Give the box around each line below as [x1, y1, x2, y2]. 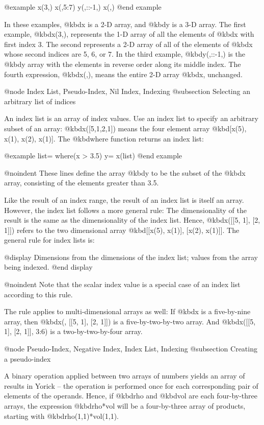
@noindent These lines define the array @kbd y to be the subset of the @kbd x [4, 167, 246, 178]
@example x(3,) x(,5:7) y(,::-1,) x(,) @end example [4, 2, 162, 12]
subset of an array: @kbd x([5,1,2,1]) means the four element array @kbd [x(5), [4, 123, 247, 133]
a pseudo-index [4, 353, 51, 364]
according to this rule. [4, 289, 73, 299]
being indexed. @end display [4, 262, 93, 272]
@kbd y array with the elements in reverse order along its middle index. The [4, 58, 241, 69]
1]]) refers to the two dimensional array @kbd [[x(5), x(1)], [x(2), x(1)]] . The [4, 224, 240, 235]
